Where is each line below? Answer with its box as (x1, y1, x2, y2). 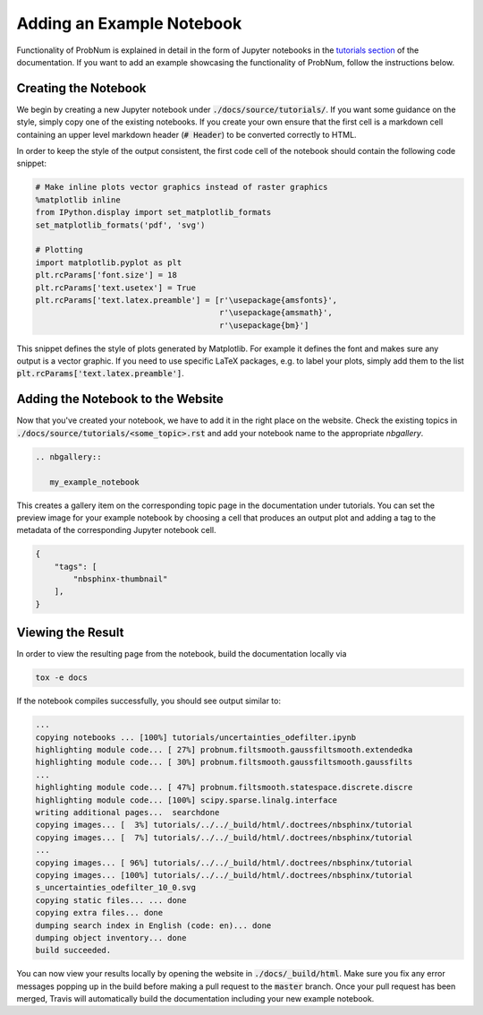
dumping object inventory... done (35, 933, 187, 942)
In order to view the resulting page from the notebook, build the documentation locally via (16, 649, 347, 659)
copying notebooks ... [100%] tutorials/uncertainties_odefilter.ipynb (35, 732, 357, 743)
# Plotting (35, 245, 83, 255)
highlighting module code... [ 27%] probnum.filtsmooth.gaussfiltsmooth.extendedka (35, 744, 413, 755)
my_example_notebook (49, 477, 140, 487)
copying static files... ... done (35, 895, 187, 905)
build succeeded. (35, 945, 112, 956)
